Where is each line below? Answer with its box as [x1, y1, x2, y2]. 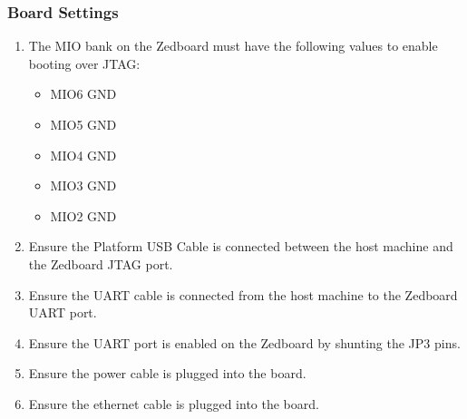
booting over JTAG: [28, 54, 141, 73]
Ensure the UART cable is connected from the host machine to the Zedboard [28, 285, 458, 304]
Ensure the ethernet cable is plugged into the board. [28, 394, 319, 413]
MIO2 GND [50, 206, 117, 225]
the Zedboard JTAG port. [28, 254, 173, 273]
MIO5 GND [50, 115, 117, 133]
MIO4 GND [50, 145, 117, 164]
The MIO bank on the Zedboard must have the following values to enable [28, 36, 438, 55]
